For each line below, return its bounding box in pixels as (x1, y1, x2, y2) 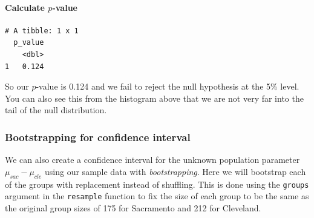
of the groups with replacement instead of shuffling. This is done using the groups (5, 177, 309, 190)
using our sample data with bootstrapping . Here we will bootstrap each (45, 165, 306, 177)
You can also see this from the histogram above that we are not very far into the (5, 91, 304, 104)
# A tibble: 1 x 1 (5, 26, 79, 35)
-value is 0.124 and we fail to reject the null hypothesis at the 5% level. (36, 80, 299, 93)
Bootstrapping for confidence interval (5, 129, 191, 144)
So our (5, 80, 29, 93)
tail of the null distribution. (5, 104, 107, 116)
